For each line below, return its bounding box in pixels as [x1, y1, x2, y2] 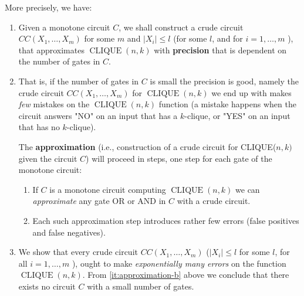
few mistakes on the [18, 98, 90, 110]
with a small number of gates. [87, 280, 194, 292]
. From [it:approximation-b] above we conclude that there [82, 268, 289, 281]
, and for [212, 32, 243, 45]
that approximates [18, 43, 85, 56]
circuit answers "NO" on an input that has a [18, 109, 178, 121]
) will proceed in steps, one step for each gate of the [86, 152, 272, 164]
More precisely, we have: [5, 1, 92, 13]
